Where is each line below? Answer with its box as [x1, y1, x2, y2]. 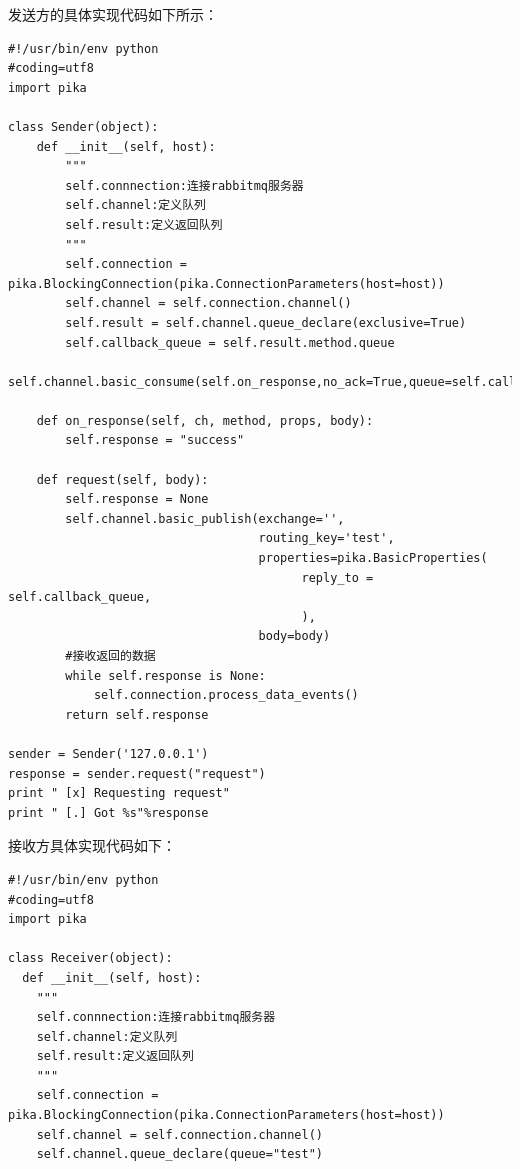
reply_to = [301, 570, 374, 585]
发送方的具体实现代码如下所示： [8, 4, 218, 24]
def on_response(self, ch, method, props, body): [36, 413, 374, 428]
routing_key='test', [258, 531, 395, 546]
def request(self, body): [36, 472, 209, 487]
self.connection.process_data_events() [93, 688, 359, 703]
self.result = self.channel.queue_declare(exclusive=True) [65, 315, 467, 330]
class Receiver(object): [8, 951, 173, 966]
